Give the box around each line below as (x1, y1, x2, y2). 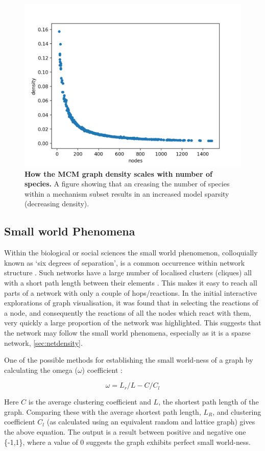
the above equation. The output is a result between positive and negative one (4, 426, 246, 437)
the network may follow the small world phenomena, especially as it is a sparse (4, 327, 251, 338)
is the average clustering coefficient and (28, 396, 151, 407)
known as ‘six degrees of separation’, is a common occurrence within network (4, 257, 245, 268)
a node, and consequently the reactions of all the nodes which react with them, (4, 307, 251, 318)
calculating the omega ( (4, 364, 78, 375)
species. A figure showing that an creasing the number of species (25, 178, 230, 189)
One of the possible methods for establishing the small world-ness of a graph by (4, 354, 253, 365)
